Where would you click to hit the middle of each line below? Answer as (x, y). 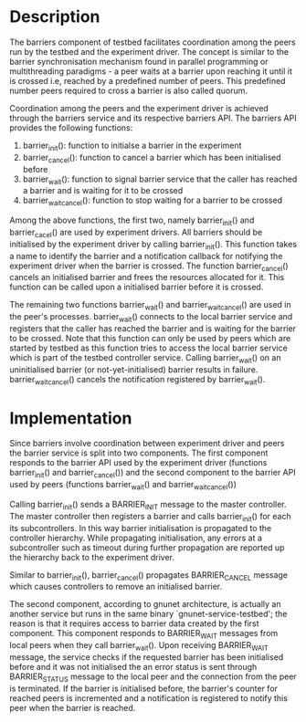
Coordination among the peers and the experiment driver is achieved (139, 108)
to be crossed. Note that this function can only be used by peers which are (150, 338)
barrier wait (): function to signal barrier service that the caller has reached (160, 180)
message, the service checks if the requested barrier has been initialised (147, 657)
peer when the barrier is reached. (73, 707)
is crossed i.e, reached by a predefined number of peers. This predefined (148, 80)
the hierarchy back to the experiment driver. (92, 557)
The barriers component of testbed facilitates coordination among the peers (153, 42)
